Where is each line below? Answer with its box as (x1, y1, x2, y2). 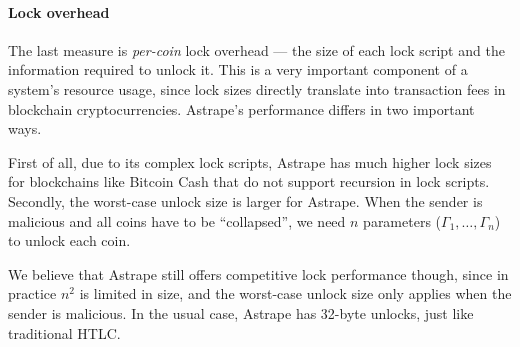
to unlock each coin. (8, 230, 131, 251)
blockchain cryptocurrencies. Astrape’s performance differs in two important (8, 98, 475, 119)
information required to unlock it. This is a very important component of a (8, 59, 468, 80)
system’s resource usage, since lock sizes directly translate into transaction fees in (8, 78, 506, 99)
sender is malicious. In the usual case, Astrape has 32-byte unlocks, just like (8, 302, 474, 323)
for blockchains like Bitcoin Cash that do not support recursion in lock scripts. (8, 171, 490, 192)
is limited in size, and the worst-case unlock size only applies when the (79, 283, 512, 304)
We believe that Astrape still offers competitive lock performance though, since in (8, 263, 509, 284)
